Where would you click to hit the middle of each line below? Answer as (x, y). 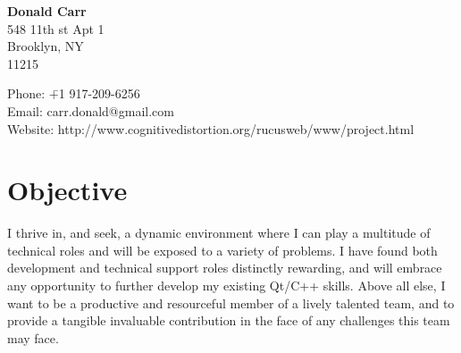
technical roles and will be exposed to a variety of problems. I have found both (222, 250)
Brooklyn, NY (46, 46)
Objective (67, 190)
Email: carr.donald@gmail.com (91, 110)
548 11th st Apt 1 (56, 28)
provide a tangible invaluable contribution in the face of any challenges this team (229, 320)
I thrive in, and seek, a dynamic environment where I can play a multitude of (219, 233)
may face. (33, 337)
